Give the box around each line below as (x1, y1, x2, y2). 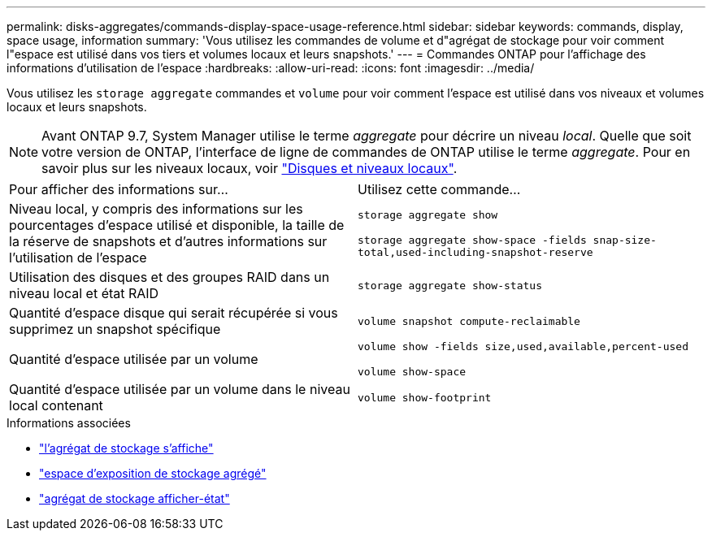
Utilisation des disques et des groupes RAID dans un (9, 269, 330, 285)
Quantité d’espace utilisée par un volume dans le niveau (9, 381, 350, 397)
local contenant (9, 397, 103, 414)
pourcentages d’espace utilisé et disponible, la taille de (9, 217, 345, 233)
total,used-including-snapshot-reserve (358, 245, 593, 258)
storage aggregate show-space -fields (358, 233, 587, 246)
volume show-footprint (358, 391, 492, 404)
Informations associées (7, 416, 131, 430)
